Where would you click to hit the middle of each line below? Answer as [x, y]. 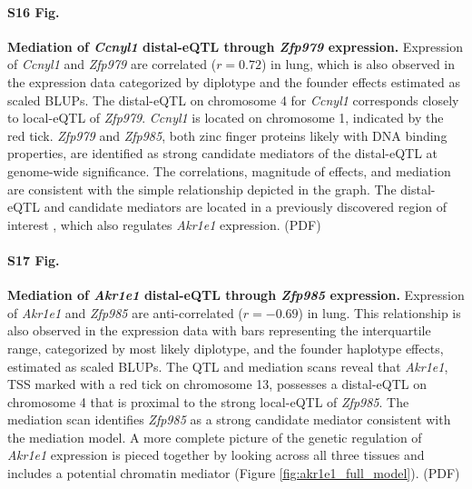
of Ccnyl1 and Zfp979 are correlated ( [112, 64]
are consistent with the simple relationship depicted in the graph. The [202, 189]
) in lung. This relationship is [379, 312]
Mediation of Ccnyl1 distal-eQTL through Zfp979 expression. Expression [235, 46]
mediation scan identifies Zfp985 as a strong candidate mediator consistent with [229, 419]
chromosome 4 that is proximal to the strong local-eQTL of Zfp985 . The [208, 401]
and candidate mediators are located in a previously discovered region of [246, 207]
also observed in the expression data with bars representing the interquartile [219, 330]
